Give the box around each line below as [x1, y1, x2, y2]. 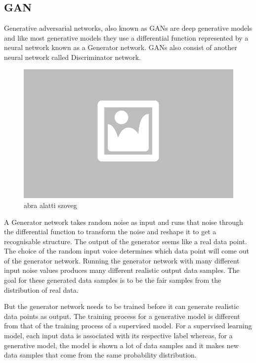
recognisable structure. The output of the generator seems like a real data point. [4, 236, 247, 246]
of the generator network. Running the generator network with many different [4, 255, 240, 265]
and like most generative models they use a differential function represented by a [4, 32, 249, 43]
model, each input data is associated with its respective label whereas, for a [4, 330, 233, 341]
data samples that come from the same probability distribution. [4, 350, 197, 360]
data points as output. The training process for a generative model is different [4, 311, 240, 321]
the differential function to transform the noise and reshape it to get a [4, 226, 216, 237]
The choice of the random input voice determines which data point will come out [4, 246, 249, 256]
